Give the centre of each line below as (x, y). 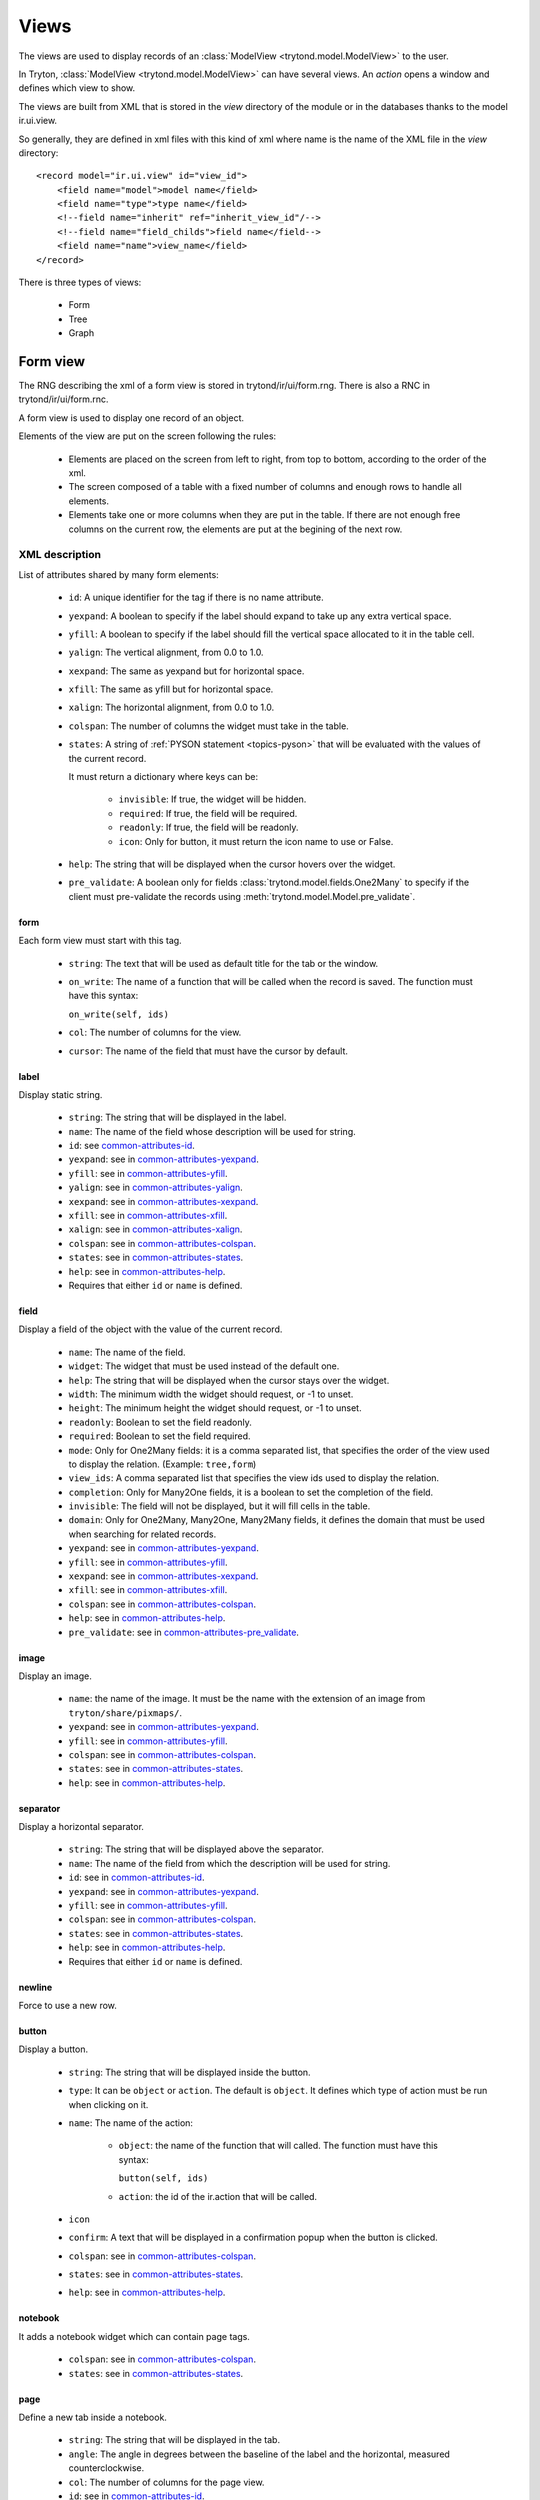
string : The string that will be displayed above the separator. (196, 1849)
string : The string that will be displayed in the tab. (174, 2440)
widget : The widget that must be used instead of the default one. (204, 1366)
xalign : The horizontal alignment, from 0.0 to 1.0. (171, 707)
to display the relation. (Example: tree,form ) (162, 1464)
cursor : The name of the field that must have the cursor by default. (208, 1051)
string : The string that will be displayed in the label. (177, 1117)
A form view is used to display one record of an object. (131, 417)
